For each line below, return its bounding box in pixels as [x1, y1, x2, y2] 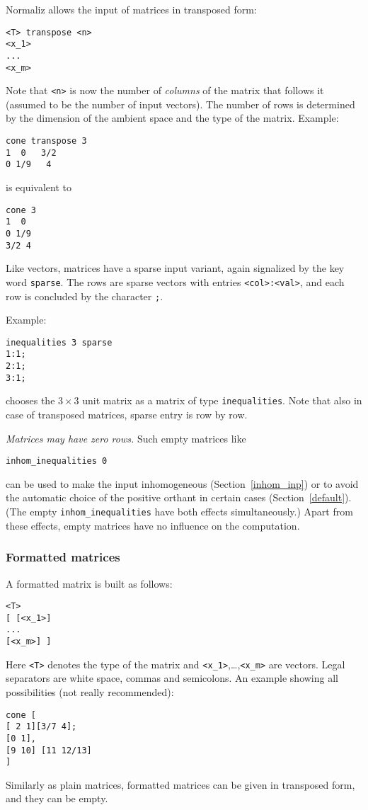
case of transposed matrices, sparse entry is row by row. [6, 407, 248, 422]
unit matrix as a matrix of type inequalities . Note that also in [82, 393, 362, 408]
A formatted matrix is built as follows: [6, 576, 173, 591]
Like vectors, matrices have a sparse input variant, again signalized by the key [6, 261, 345, 275]
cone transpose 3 [6, 136, 87, 147]
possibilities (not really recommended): [6, 685, 174, 699]
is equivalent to [6, 180, 72, 195]
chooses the [6, 393, 55, 408]
